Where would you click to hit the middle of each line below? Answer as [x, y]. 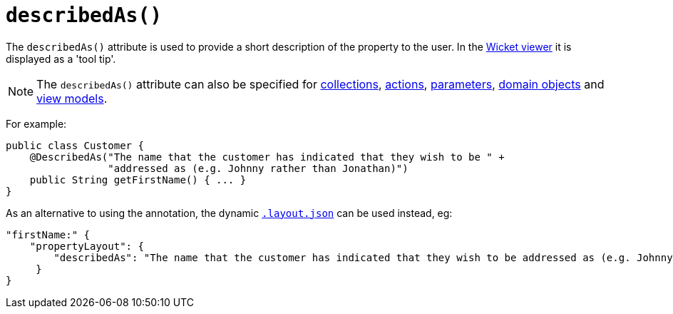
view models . [72, 98]
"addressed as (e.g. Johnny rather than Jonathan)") [258, 168]
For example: [36, 123]
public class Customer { [75, 145]
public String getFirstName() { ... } [138, 179]
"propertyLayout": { [87, 246]
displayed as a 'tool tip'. [61, 59]
